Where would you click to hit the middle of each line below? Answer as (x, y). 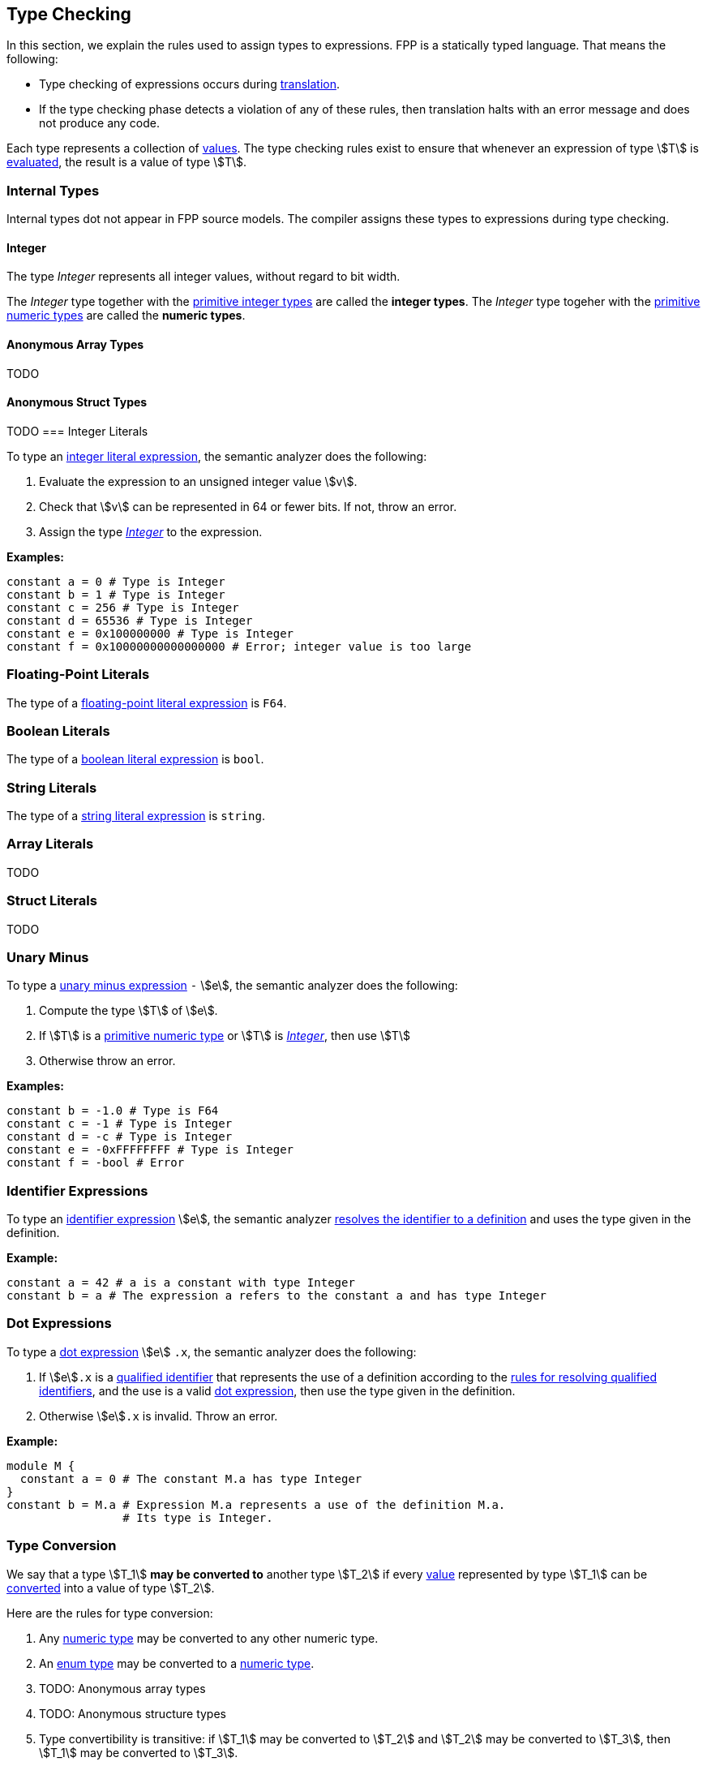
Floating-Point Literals (78, 675)
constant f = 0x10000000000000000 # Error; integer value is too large (239, 646)
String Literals (52, 787)
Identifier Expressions (77, 1190)
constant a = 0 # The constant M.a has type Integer (191, 1478)
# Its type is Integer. (198, 1517)
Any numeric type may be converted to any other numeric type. (209, 1638)
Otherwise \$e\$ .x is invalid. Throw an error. (159, 1416)
